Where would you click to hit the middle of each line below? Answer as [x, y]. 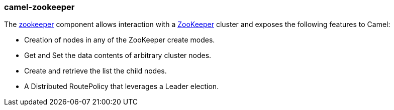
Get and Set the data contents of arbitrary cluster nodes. [118, 55]
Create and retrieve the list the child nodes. [95, 71]
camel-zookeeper [39, 7]
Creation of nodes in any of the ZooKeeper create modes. [120, 40]
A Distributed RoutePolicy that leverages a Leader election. [122, 86]
